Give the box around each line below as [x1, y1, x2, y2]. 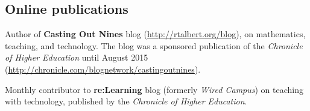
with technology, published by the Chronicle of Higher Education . [5, 95, 247, 107]
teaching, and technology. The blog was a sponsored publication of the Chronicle [5, 39, 303, 52]
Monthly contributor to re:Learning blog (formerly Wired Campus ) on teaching [5, 83, 303, 95]
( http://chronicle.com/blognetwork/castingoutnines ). [5, 62, 201, 75]
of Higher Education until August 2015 [5, 51, 148, 64]
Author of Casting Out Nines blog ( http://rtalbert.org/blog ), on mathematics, [5, 28, 306, 40]
